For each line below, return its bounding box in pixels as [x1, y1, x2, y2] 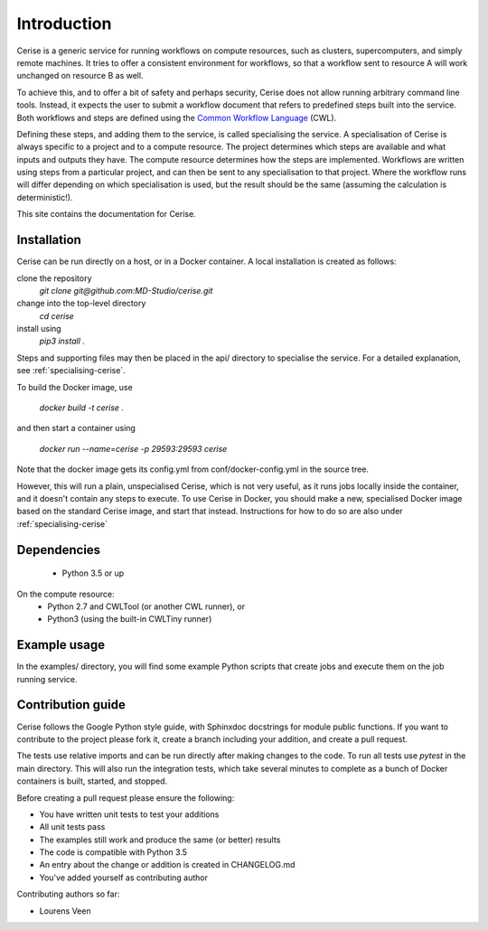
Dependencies [16, 542, 101, 558]
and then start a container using [16, 423, 136, 434]
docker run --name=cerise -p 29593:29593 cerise [39, 443, 228, 454]
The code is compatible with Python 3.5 [39, 847, 188, 858]
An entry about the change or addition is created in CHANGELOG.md [39, 860, 296, 870]
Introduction [16, 14, 112, 33]
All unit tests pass [39, 822, 106, 832]
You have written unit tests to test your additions [39, 809, 220, 820]
